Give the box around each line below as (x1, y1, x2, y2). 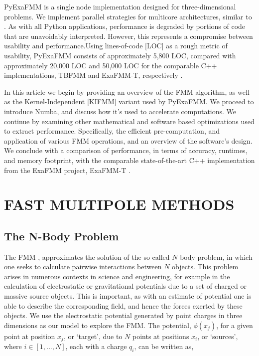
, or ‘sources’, (197, 331, 238, 341)
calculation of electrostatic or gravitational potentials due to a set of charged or (4, 281, 247, 291)
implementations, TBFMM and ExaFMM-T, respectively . (4, 70, 183, 80)
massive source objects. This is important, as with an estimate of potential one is (4, 291, 252, 301)
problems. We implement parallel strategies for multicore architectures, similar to (4, 11, 252, 21)
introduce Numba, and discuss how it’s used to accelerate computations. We (4, 106, 237, 116)
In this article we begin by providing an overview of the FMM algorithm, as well (4, 86, 250, 97)
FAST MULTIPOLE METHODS (4, 194, 235, 214)
